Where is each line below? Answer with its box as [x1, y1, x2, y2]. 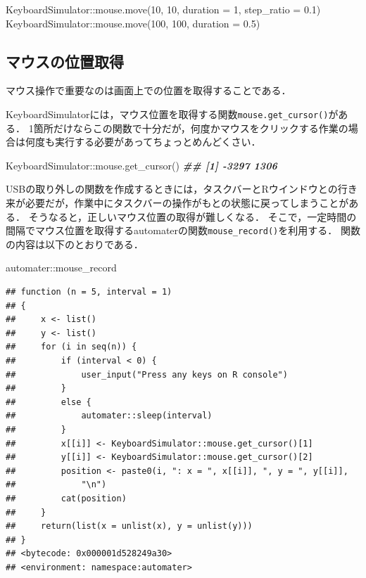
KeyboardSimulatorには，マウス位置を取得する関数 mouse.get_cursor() [6, 106, 329, 121]
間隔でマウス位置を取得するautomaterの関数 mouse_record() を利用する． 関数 [6, 223, 360, 238]
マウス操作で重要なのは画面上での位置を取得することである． [6, 83, 291, 98]
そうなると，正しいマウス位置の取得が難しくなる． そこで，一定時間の [28, 209, 357, 224]
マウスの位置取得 [6, 50, 124, 72]
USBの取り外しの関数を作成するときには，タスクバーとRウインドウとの [6, 181, 338, 196]
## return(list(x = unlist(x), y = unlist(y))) [6, 521, 253, 532]
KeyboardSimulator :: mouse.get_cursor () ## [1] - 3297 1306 [6, 158, 277, 172]
